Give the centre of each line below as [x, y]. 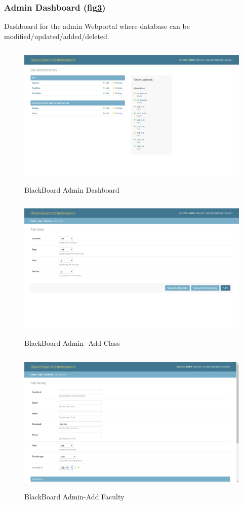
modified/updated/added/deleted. [57, 36]
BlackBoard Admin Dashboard [72, 189]
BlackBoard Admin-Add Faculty [74, 497]
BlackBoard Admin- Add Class [72, 343]
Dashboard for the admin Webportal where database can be [97, 26]
